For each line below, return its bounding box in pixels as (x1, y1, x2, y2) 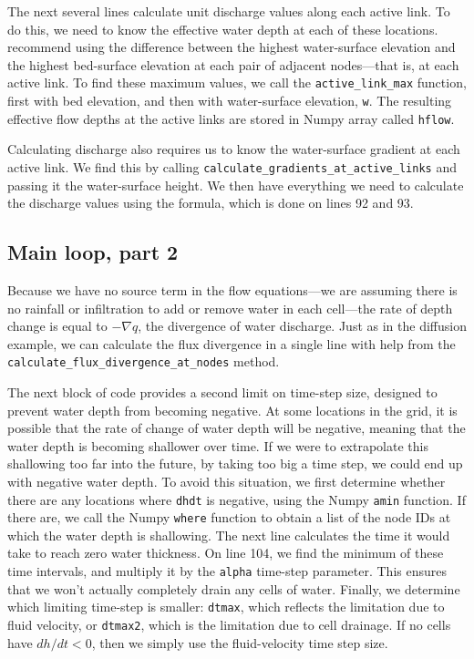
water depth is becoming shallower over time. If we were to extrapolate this (7, 436, 428, 455)
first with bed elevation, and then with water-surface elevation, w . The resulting (7, 91, 452, 110)
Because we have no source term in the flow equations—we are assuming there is (7, 280, 458, 299)
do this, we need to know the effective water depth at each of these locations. (7, 19, 438, 38)
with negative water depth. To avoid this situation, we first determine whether (7, 471, 446, 490)
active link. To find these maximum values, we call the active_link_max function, (7, 73, 467, 92)
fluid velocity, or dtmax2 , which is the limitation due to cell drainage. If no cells (7, 614, 451, 633)
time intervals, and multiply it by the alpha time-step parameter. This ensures (7, 561, 447, 581)
